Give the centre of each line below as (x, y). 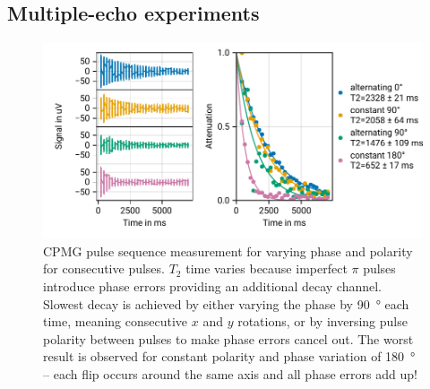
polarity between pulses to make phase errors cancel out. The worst (228, 338)
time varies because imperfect (267, 268)
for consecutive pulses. (104, 268)
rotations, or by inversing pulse (322, 321)
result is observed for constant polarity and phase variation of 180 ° (229, 356)
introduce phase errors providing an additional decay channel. (213, 286)
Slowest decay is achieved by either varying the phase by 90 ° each (226, 303)
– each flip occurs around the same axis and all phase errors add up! (230, 374)
